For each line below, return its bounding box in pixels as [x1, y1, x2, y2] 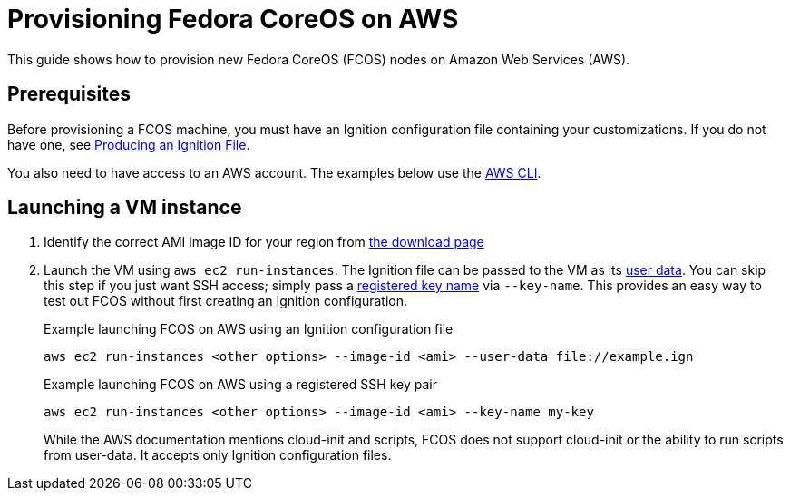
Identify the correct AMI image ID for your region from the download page [44, 234, 484, 250]
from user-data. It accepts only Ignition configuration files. [44, 447, 392, 464]
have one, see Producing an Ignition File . [7, 136, 250, 152]
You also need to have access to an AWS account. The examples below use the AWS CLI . [7, 164, 541, 181]
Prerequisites [7, 83, 131, 106]
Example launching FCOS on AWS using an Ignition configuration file [44, 321, 454, 337]
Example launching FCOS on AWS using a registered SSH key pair [44, 376, 437, 393]
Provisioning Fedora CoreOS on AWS [7, 4, 459, 34]
